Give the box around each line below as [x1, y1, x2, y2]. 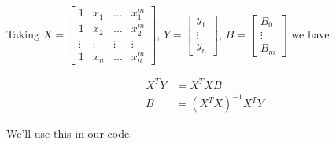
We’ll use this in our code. [6, 125, 133, 142]
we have [291, 26, 330, 42]
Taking [6, 26, 40, 42]
